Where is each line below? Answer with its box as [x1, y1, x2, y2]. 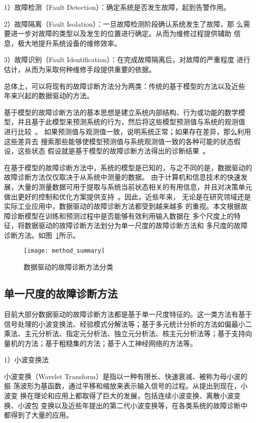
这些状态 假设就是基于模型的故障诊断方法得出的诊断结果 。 [17, 146, 210, 156]
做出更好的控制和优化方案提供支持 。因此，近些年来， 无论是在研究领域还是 [4, 191, 251, 201]
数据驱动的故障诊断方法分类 [24, 262, 113, 272]
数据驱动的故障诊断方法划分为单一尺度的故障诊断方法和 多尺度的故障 [24, 220, 248, 231]
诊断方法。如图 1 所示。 [4, 230, 80, 240]
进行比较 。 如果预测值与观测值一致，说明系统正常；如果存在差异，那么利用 [4, 126, 251, 136]
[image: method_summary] [24, 247, 105, 255]
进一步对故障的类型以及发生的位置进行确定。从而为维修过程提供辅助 [10, 28, 231, 38]
